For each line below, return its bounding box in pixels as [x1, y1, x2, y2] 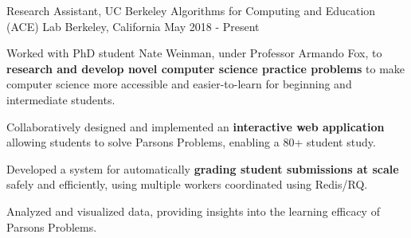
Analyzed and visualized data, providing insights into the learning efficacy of [6, 202, 380, 219]
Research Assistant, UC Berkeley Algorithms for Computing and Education [6, 2, 376, 18]
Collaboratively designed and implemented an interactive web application [6, 118, 385, 135]
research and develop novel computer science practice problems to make [6, 60, 405, 76]
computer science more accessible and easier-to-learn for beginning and [6, 76, 352, 92]
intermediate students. [6, 91, 115, 107]
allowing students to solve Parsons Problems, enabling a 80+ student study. [6, 134, 376, 150]
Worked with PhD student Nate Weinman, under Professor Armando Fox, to [6, 45, 382, 61]
